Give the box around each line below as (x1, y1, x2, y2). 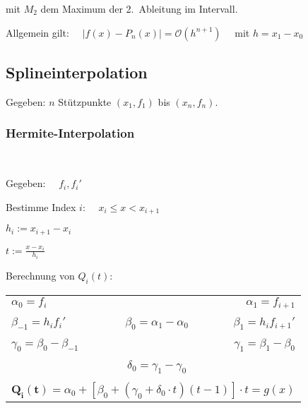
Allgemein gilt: (6, 25, 69, 40)
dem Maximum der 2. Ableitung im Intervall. (40, 1, 238, 16)
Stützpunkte (58, 94, 112, 109)
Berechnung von (6, 268, 75, 283)
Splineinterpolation (6, 61, 148, 83)
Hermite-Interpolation (6, 124, 135, 142)
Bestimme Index (6, 199, 76, 214)
